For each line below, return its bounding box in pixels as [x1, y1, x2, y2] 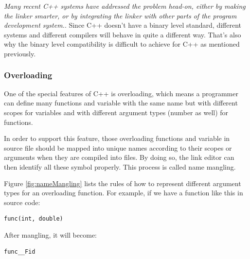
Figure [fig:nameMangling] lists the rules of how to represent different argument [4, 178, 241, 188]
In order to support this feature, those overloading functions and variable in [4, 133, 230, 143]
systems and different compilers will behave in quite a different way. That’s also [4, 29, 241, 39]
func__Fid [4, 248, 36, 255]
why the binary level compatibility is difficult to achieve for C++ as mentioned [4, 39, 240, 49]
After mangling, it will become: [4, 229, 97, 240]
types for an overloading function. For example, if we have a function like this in [4, 188, 243, 198]
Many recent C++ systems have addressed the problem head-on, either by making [4, 1, 246, 11]
